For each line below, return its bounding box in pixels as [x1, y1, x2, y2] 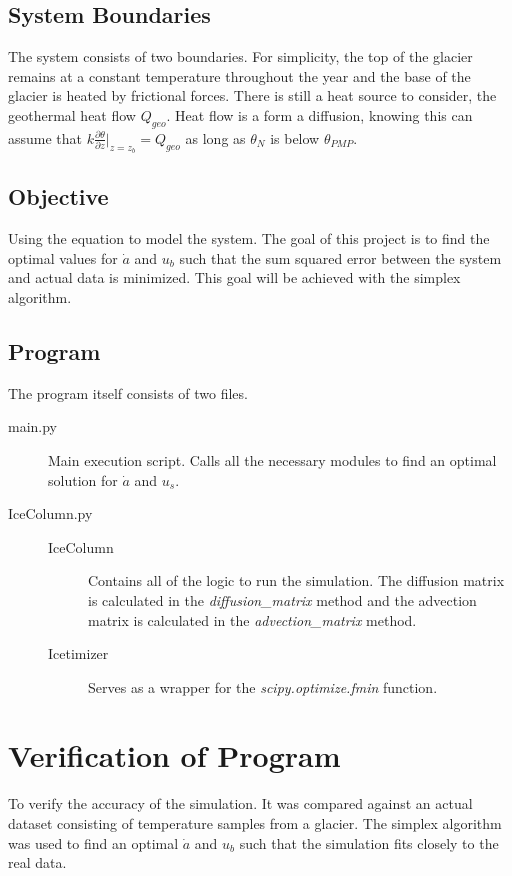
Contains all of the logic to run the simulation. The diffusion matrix [88, 570, 505, 591]
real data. [8, 852, 67, 873]
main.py [8, 416, 58, 437]
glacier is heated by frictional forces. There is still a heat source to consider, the [8, 85, 497, 106]
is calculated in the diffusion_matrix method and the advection [88, 589, 477, 610]
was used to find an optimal [8, 832, 179, 853]
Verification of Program [8, 735, 341, 776]
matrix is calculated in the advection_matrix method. [88, 609, 417, 630]
